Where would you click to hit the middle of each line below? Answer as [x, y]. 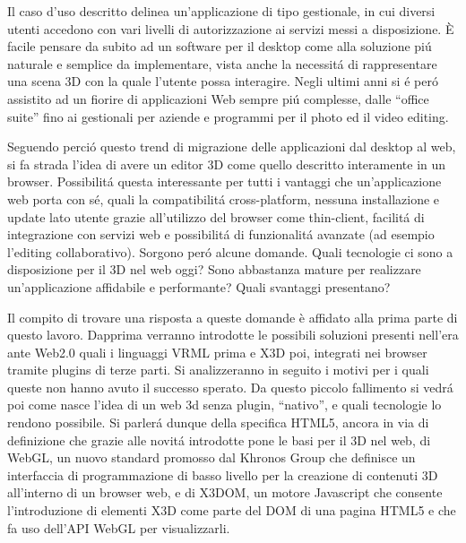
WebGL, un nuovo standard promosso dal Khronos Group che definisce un [211, 457]
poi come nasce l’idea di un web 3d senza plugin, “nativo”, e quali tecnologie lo [224, 405]
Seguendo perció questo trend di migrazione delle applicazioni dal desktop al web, [232, 147]
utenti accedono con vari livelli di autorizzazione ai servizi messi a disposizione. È [231, 28]
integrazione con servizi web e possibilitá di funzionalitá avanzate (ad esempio [221, 234]
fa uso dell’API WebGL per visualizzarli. [119, 527]
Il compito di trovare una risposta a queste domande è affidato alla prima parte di [233, 317]
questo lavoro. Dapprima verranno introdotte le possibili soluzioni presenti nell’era [233, 335]
